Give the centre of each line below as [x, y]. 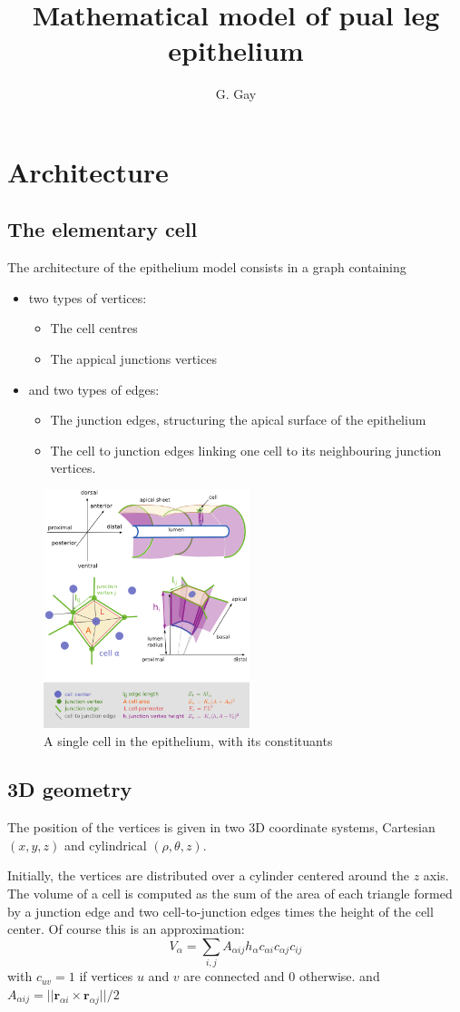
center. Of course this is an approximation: [126, 929]
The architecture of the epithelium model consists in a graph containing [207, 267]
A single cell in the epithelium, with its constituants [188, 740]
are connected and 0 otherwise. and [282, 976]
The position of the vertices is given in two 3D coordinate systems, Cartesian [221, 827]
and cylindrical [106, 845]
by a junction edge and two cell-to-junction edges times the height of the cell [220, 911]
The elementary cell [103, 229]
